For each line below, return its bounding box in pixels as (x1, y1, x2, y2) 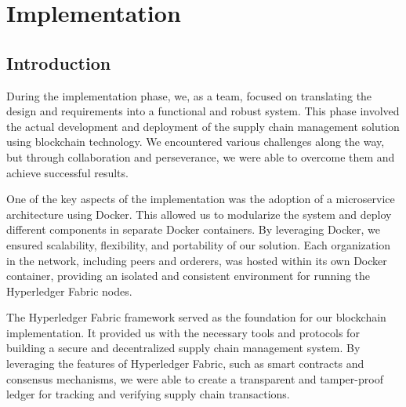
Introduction (6, 50, 111, 74)
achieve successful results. (6, 164, 129, 180)
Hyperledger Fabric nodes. (6, 282, 132, 299)
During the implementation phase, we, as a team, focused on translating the (6, 87, 372, 104)
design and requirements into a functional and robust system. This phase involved (6, 103, 400, 119)
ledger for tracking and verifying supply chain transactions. (6, 386, 290, 402)
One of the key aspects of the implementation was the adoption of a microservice (6, 191, 395, 207)
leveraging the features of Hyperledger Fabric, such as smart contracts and (6, 355, 364, 372)
